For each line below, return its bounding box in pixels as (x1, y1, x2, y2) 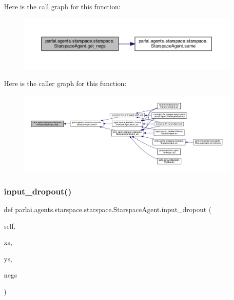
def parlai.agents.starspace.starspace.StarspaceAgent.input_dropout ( (4, 204, 212, 214)
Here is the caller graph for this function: (4, 78, 127, 88)
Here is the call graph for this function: (4, 1, 121, 11)
